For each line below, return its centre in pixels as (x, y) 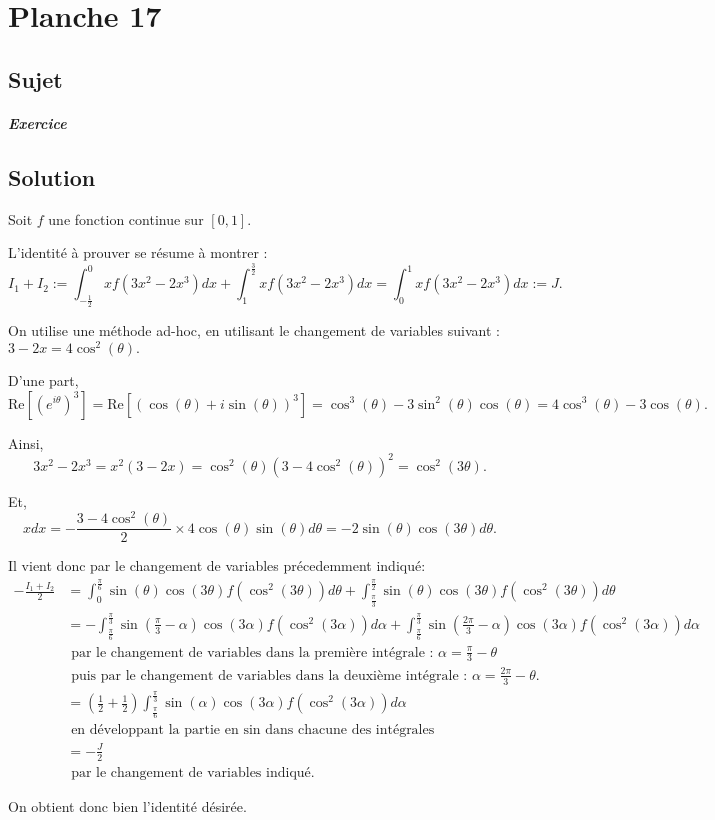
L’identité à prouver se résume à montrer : (138, 252)
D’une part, (43, 379)
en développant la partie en (155, 730)
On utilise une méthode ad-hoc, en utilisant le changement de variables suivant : (254, 330)
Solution (52, 176)
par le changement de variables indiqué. (193, 772)
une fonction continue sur (126, 218)
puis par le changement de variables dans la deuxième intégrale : (269, 675)
